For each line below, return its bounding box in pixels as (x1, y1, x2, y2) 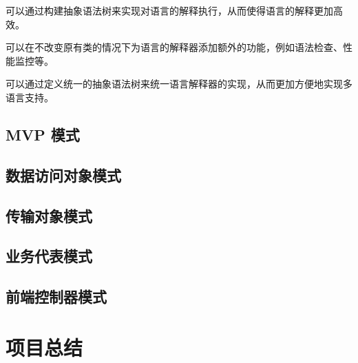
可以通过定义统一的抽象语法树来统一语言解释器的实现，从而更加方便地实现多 (6, 76, 352, 91)
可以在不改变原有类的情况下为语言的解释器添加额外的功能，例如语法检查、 (6, 40, 343, 54)
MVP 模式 (6, 123, 80, 145)
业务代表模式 (6, 245, 92, 267)
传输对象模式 (6, 205, 92, 226)
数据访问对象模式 (6, 164, 121, 185)
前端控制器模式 (6, 286, 107, 307)
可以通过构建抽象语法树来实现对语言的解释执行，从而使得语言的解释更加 (6, 3, 333, 17)
